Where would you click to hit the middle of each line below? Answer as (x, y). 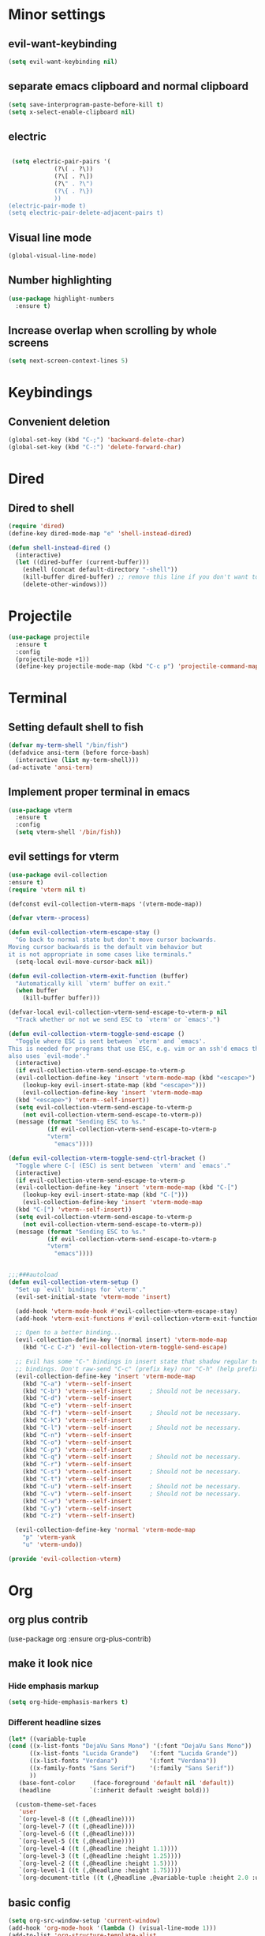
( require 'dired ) (37, 526)
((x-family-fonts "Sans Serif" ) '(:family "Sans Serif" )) (132, 1769)
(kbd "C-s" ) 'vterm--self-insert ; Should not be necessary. (132, 1472)
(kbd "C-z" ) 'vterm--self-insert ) (79, 1516)
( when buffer (37, 991)
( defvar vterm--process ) (49, 918)
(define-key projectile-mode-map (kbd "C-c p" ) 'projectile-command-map (137, 666)
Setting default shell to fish (76, 727)
